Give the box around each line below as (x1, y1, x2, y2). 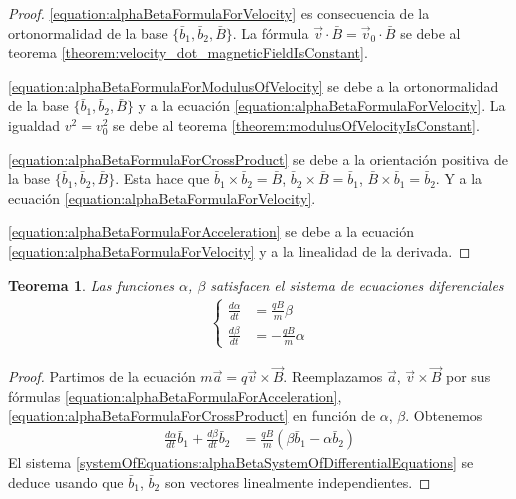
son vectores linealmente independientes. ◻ (164, 471, 431, 492)
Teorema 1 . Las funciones (8, 274, 175, 295)
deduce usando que (8, 471, 124, 492)
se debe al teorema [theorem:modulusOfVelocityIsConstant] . (113, 114, 480, 135)
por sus (446, 366, 491, 387)
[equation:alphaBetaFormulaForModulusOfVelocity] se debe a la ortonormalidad (8, 75, 499, 96)
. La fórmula (232, 22, 309, 43)
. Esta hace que (115, 168, 210, 189)
